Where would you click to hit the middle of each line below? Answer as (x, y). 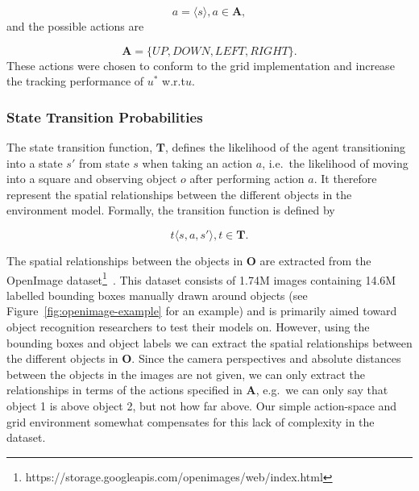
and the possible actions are (75, 26)
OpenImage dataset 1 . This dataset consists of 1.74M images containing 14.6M (201, 278)
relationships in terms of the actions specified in (124, 390)
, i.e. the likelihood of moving (335, 162)
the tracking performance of (75, 81)
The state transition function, (80, 147)
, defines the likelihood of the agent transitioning (285, 147)
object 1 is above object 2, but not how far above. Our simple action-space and (202, 405)
